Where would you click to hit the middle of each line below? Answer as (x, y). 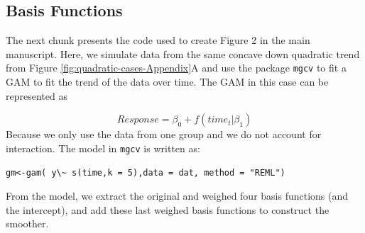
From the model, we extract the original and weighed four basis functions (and (177, 196)
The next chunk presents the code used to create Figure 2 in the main (158, 40)
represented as (37, 95)
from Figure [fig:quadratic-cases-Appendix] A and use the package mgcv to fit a (176, 68)
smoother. (27, 223)
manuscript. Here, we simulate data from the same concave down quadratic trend (183, 53)
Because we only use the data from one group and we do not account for (164, 134)
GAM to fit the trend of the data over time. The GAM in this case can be (167, 82)
